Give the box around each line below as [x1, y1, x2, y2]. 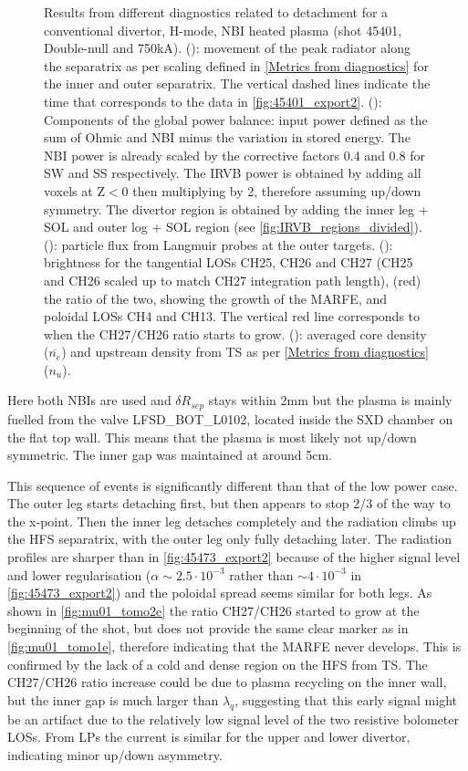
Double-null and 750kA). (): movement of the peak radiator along [44, 38, 411, 57]
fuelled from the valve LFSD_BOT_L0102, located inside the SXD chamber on [7, 409, 453, 428]
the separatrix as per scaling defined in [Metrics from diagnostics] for [44, 56, 429, 75]
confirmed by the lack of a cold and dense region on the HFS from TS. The [7, 654, 428, 673]
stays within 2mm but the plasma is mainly [208, 391, 452, 410]
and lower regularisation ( [7, 565, 151, 584]
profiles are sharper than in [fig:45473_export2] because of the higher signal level [7, 547, 461, 567]
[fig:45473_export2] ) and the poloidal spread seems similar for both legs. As [7, 583, 432, 602]
